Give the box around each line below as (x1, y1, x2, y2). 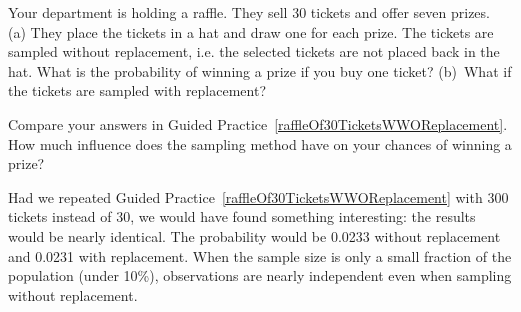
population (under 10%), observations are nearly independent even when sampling (8, 265, 512, 286)
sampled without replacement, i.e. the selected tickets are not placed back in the (8, 41, 500, 62)
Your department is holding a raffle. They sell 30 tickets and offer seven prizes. (8, 2, 490, 22)
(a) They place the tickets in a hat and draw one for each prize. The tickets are (8, 21, 494, 42)
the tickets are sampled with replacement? (8, 80, 267, 101)
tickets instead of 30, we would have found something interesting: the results (8, 206, 476, 227)
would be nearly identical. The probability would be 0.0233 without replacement (8, 225, 501, 246)
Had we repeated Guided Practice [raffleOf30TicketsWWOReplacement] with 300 (8, 186, 509, 207)
